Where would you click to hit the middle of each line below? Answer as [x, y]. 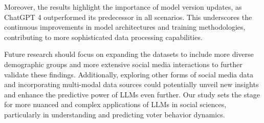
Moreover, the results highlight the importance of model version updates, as [123, 7]
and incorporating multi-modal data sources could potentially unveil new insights [131, 84]
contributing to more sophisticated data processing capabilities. [103, 37]
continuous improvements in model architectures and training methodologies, [125, 27]
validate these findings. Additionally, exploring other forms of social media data [129, 74]
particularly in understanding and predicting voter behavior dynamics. [115, 114]
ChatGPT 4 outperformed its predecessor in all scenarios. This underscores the [128, 17]
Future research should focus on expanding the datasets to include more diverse [129, 54]
